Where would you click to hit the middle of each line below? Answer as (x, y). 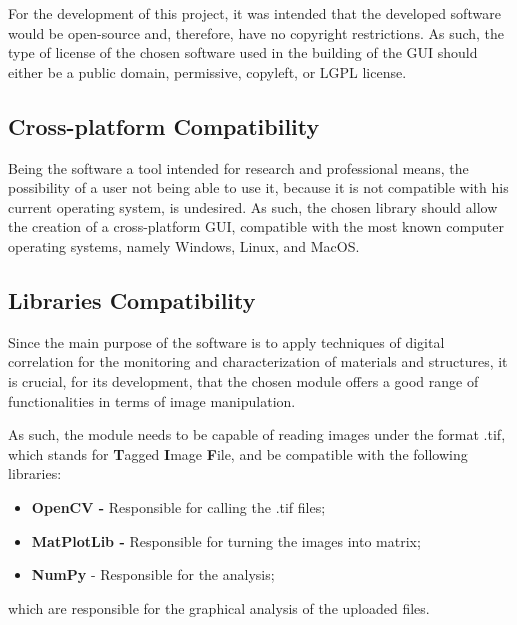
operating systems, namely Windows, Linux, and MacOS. (184, 245)
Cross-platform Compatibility (164, 125)
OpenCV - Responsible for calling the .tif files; (178, 506)
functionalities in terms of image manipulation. (152, 400)
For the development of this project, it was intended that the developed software (254, 13)
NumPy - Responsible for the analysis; (153, 574)
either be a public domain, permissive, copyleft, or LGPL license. (207, 71)
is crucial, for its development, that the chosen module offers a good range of (243, 380)
